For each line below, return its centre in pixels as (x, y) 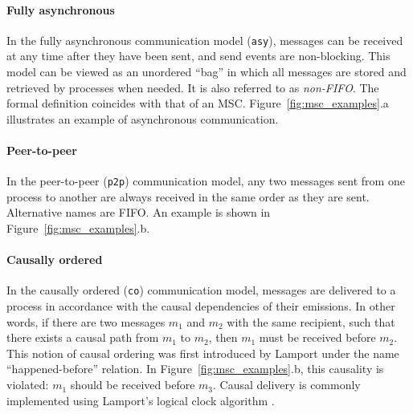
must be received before (317, 337)
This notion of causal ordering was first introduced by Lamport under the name (203, 353)
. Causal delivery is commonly (287, 385)
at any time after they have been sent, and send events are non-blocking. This (198, 56)
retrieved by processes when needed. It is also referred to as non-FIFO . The (193, 87)
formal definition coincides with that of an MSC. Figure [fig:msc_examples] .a (198, 103)
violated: (28, 385)
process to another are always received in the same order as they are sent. (188, 196)
